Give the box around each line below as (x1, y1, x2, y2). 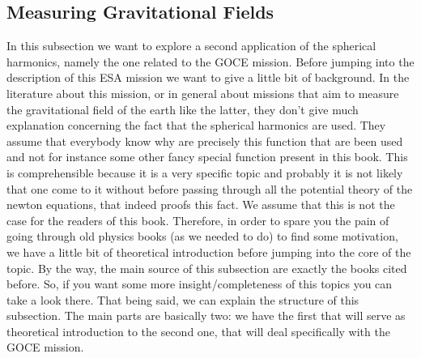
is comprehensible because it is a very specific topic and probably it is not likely (6, 164, 403, 181)
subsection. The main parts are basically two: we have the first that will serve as (6, 307, 406, 324)
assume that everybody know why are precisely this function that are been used (6, 132, 403, 149)
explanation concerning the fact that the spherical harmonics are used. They (6, 117, 386, 134)
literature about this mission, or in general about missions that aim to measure (6, 84, 399, 101)
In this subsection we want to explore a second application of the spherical (6, 37, 376, 54)
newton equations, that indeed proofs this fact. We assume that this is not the (6, 196, 395, 213)
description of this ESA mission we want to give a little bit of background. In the (6, 69, 410, 86)
